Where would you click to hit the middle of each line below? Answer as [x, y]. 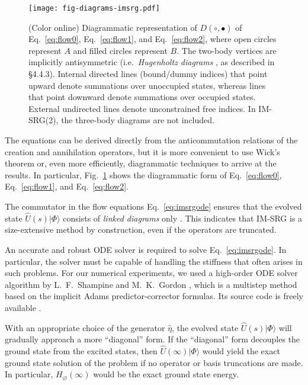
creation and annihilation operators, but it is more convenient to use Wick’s [142, 151]
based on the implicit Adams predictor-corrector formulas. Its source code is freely [154, 296]
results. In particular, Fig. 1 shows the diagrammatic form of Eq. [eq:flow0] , [143, 174]
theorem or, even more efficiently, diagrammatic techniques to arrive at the [141, 163]
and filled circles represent [120, 50]
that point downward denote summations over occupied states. [142, 97]
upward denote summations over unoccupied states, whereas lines [147, 85]
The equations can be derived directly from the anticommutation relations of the [151, 140]
